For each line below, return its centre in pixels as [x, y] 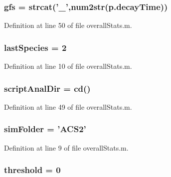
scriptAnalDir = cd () [47, 88]
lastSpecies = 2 [35, 47]
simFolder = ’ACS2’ [45, 129]
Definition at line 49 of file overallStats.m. [68, 106]
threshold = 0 [32, 170]
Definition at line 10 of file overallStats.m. [68, 66]
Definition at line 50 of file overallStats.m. [68, 25]
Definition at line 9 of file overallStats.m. [66, 147]
